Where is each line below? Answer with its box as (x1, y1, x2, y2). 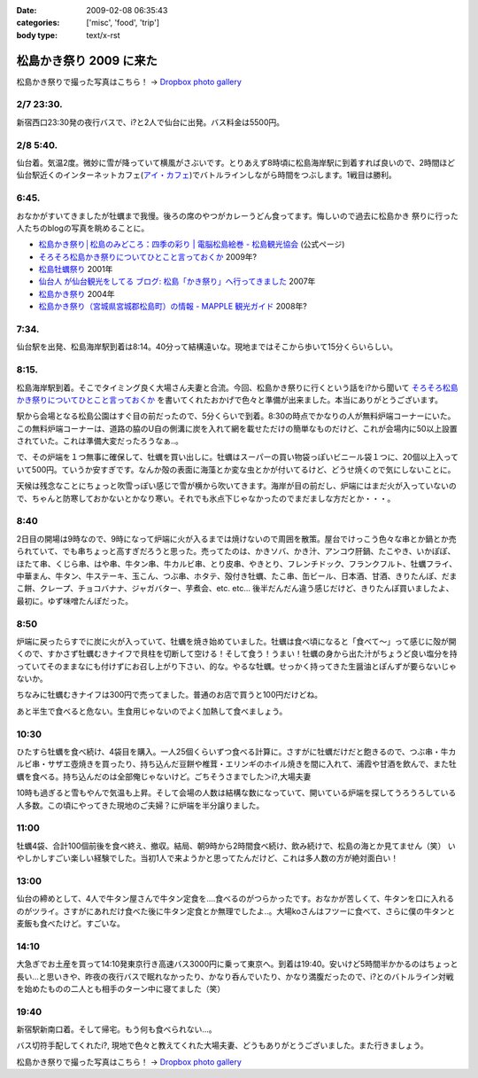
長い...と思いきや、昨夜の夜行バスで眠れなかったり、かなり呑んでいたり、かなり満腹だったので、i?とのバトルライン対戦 (16, 971, 455, 981)
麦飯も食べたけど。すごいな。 (16, 918, 126, 928)
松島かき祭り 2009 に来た (16, 53, 158, 68)
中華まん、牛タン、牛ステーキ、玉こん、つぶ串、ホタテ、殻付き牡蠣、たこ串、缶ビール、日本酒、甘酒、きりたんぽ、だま (16, 570, 458, 581)
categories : (16, 18, 60, 28)
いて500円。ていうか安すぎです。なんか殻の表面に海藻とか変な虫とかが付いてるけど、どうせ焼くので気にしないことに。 (16, 464, 456, 474)
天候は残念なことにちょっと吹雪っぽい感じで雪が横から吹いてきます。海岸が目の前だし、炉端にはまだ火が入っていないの (16, 480, 458, 491)
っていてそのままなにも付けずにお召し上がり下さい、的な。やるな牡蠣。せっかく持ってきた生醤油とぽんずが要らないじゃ (16, 660, 458, 671)
